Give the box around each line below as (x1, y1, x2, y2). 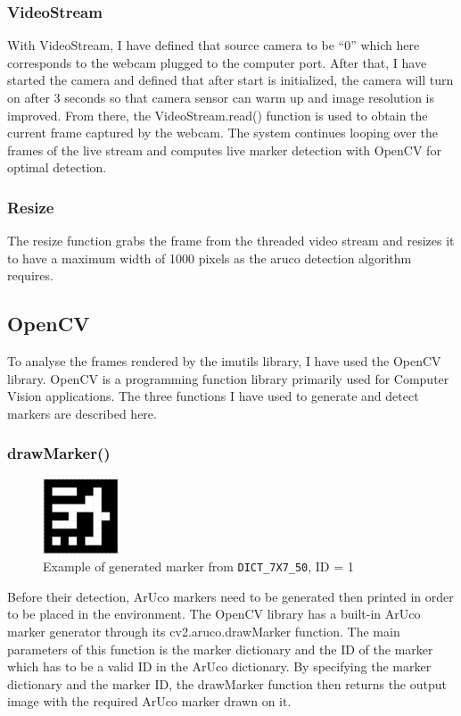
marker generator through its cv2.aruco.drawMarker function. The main (7, 622, 400, 640)
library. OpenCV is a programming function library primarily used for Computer (7, 369, 449, 387)
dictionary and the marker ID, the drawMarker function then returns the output (7, 674, 447, 693)
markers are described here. (7, 404, 157, 422)
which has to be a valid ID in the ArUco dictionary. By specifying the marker (7, 657, 432, 676)
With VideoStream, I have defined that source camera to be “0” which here (7, 36, 420, 54)
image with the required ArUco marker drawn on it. (7, 692, 292, 711)
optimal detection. (7, 158, 107, 177)
